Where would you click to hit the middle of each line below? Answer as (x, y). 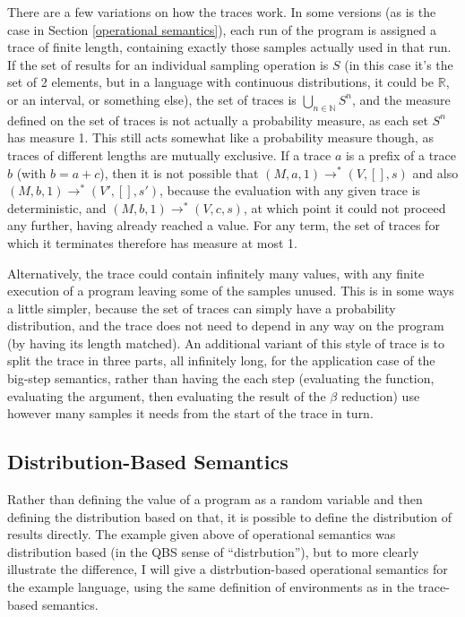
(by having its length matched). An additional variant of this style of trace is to (226, 343)
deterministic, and (57, 207)
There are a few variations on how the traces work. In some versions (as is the (222, 12)
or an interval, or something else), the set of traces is (152, 99)
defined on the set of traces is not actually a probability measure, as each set (218, 120)
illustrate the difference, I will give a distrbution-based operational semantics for (228, 569)
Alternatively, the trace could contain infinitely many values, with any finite (216, 273)
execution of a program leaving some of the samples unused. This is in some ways (231, 291)
